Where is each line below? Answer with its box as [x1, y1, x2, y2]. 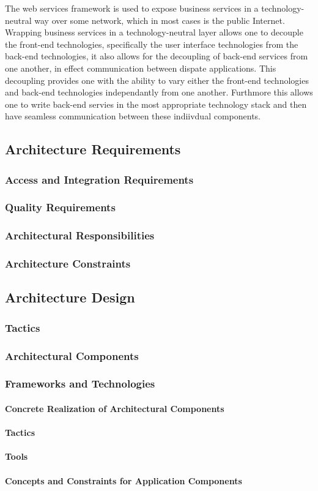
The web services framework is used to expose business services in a [5, 2, 259, 14]
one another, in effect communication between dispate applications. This [5, 61, 276, 74]
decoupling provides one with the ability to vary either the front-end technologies [5, 73, 309, 86]
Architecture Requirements [5, 140, 181, 159]
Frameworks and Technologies [5, 376, 155, 391]
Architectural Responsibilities [5, 228, 155, 243]
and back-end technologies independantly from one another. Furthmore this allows [5, 86, 313, 99]
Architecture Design [5, 288, 135, 307]
